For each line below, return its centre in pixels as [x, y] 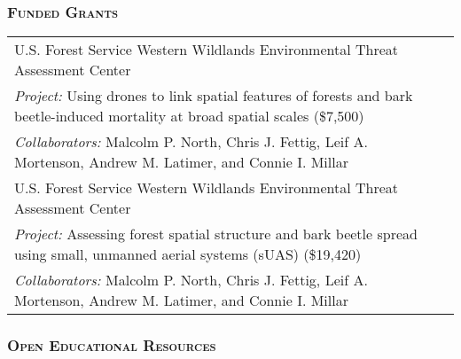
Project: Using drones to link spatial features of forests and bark [214, 96]
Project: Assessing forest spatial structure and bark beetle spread [216, 234]
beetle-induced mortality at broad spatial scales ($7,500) [189, 116]
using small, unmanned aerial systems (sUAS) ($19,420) [188, 254]
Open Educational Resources [112, 345]
